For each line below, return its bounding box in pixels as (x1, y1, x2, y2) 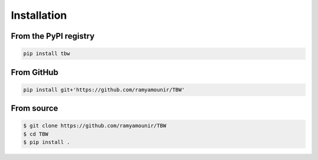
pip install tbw (23, 50, 71, 57)
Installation (11, 9, 67, 22)
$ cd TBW (23, 131, 49, 137)
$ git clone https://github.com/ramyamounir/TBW (23, 122, 167, 129)
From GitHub (11, 67, 59, 77)
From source (11, 103, 58, 114)
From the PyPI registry (11, 31, 95, 41)
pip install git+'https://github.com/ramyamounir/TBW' (23, 86, 185, 93)
